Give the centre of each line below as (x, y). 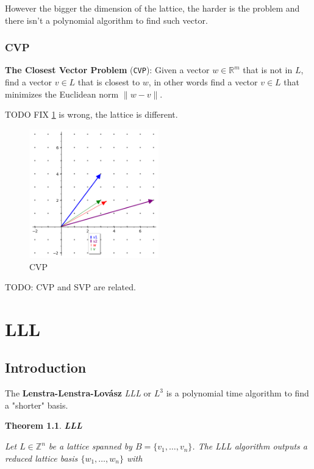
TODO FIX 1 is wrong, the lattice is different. (91, 114)
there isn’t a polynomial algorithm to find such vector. (106, 20)
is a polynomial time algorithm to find (237, 393)
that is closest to (109, 82)
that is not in (268, 70)
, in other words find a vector (203, 82)
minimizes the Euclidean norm (62, 94)
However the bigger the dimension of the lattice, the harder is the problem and (152, 8)
